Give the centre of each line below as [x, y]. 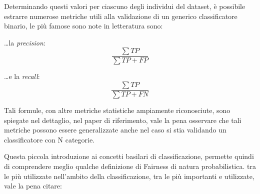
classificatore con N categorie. [49, 139]
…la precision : [25, 42]
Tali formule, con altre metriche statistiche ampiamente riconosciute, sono [117, 110]
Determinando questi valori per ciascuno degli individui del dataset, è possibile [125, 6]
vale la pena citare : [33, 186]
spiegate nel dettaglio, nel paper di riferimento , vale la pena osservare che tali [123, 120]
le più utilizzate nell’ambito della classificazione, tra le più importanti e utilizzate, [129, 176]
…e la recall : [22, 76]
